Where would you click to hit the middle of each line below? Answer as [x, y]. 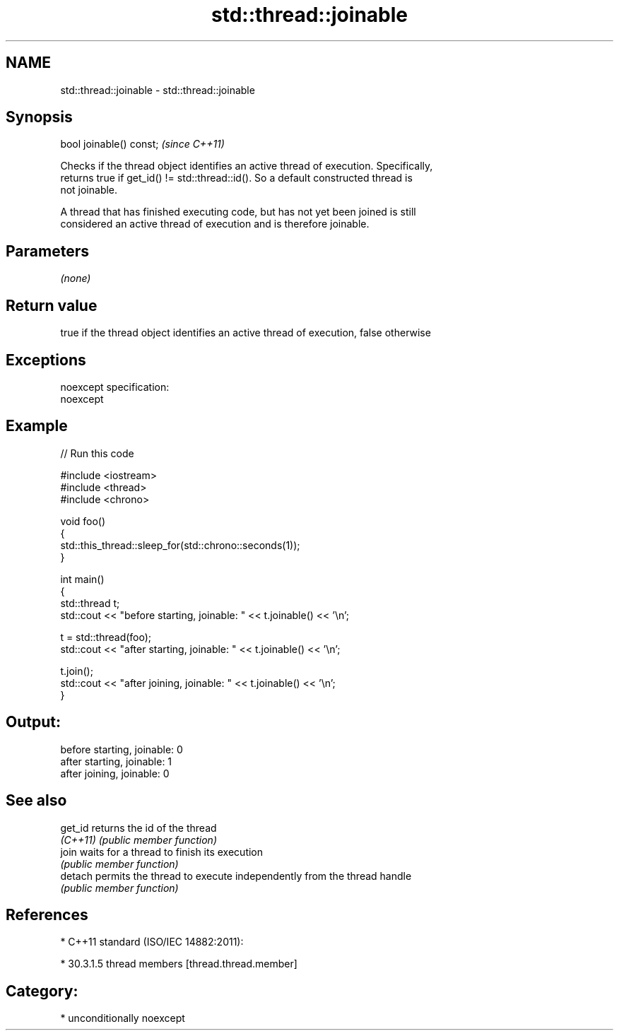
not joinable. [89, 190]
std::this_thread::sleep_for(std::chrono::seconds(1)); [180, 545]
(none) [76, 278]
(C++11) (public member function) [138, 840]
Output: [33, 722]
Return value [52, 305]
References [47, 914]
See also [36, 801]
